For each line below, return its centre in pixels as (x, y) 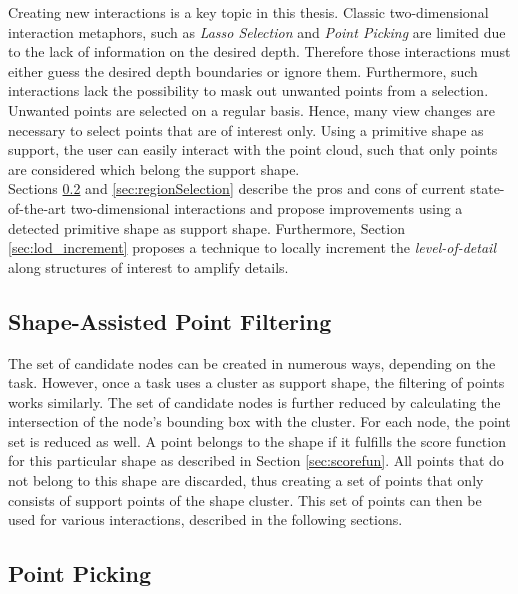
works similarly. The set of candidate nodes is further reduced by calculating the (254, 401)
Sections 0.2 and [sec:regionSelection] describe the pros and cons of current (237, 188)
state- (487, 188)
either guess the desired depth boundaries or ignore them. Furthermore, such (243, 70)
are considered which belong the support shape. (154, 168)
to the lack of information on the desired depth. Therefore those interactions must (259, 51)
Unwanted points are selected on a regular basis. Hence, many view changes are (251, 109)
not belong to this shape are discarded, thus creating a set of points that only (246, 480)
